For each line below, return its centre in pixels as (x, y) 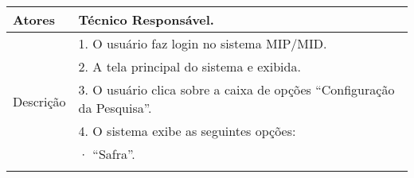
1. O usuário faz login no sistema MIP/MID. (203, 43)
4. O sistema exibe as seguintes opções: (187, 131)
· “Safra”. (107, 154)
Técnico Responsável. (146, 19)
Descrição (39, 101)
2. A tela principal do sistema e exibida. (189, 66)
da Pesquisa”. (115, 108)
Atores (34, 19)
